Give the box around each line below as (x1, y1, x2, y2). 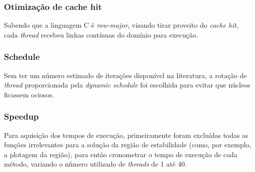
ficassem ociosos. (4, 89, 54, 99)
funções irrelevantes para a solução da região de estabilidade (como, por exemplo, (4, 139, 252, 150)
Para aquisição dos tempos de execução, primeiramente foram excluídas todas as (4, 129, 249, 140)
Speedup (4, 110, 39, 123)
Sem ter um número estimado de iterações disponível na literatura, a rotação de (4, 70, 247, 80)
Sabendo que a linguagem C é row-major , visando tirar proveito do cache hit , (4, 20, 239, 30)
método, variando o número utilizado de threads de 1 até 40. (4, 159, 187, 169)
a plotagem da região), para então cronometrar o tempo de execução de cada (4, 149, 238, 159)
